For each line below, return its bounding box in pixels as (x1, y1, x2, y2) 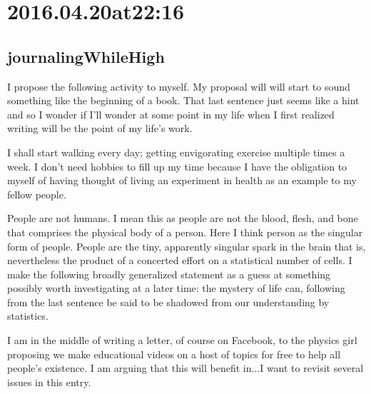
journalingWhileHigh (7, 45, 165, 67)
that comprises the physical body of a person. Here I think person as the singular (7, 224, 363, 239)
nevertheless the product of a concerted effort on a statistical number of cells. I (7, 253, 352, 268)
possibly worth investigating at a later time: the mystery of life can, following (7, 281, 345, 295)
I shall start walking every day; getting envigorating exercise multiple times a (7, 144, 345, 159)
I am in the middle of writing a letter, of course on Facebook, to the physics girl (7, 333, 357, 348)
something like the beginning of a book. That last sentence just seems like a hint (7, 93, 360, 108)
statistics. (7, 308, 49, 323)
